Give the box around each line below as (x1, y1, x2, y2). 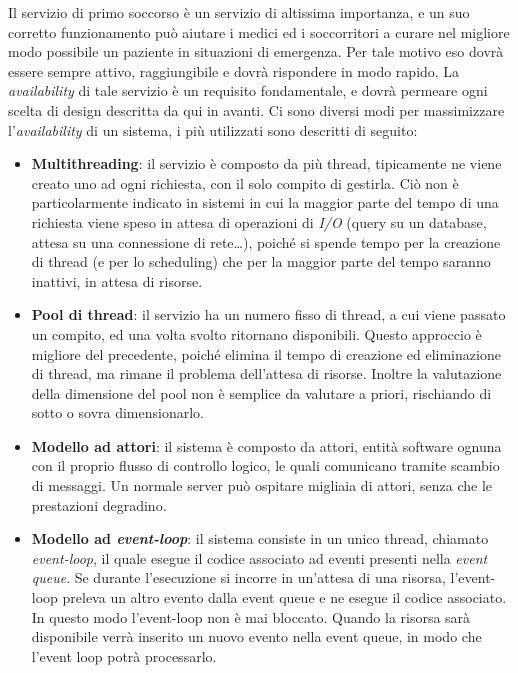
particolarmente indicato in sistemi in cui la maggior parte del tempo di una (31, 192, 499, 213)
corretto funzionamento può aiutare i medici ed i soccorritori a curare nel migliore (8, 21, 510, 42)
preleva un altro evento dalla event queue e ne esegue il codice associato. (62, 587, 507, 608)
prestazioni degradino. (31, 494, 167, 515)
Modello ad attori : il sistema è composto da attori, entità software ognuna (31, 435, 502, 456)
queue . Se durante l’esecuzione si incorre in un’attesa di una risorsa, (31, 567, 446, 588)
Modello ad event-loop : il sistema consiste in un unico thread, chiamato (31, 528, 489, 549)
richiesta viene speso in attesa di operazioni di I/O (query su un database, (31, 211, 487, 232)
